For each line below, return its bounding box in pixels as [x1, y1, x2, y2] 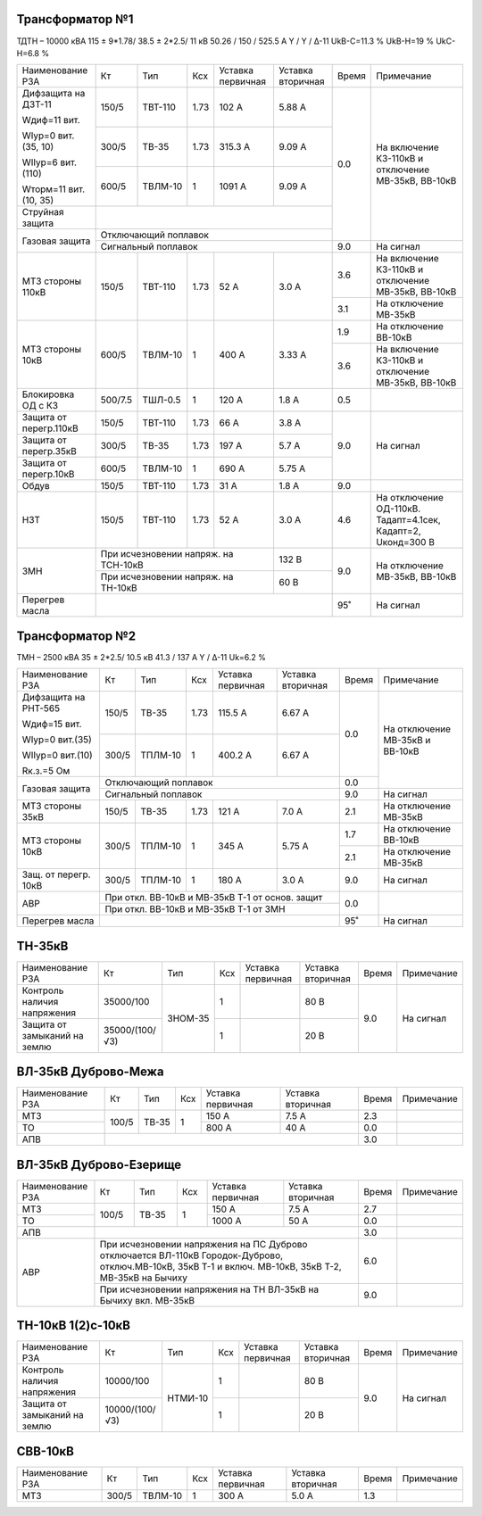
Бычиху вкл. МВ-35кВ [99, 1294, 195, 1306]
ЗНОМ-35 [167, 1013, 210, 1025]
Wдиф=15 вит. [21, 718, 82, 731]
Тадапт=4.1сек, [376, 514, 441, 526]
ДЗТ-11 [21, 98, 53, 111]
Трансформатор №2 [16, 628, 137, 643]
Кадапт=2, [376, 525, 421, 537]
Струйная [21, 206, 64, 219]
